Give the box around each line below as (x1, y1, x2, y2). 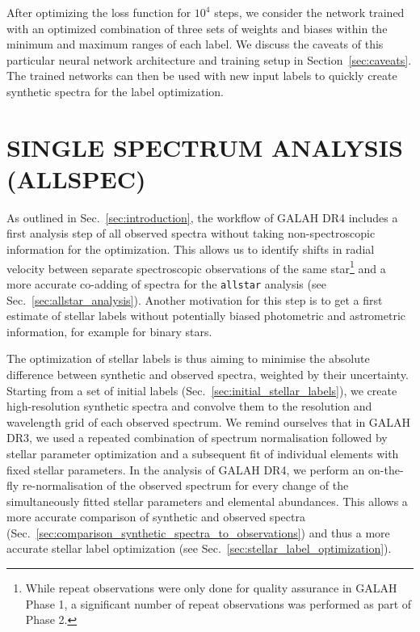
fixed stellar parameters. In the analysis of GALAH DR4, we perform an (6, 461, 365, 478)
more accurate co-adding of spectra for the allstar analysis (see (6, 275, 326, 292)
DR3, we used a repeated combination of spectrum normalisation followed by (6, 429, 388, 446)
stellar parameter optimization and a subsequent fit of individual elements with (6, 445, 399, 461)
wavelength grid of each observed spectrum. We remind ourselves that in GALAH (6, 413, 411, 430)
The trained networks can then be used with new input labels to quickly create (6, 67, 397, 84)
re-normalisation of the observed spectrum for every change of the (22, 477, 349, 494)
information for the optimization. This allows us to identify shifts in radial (6, 241, 375, 258)
